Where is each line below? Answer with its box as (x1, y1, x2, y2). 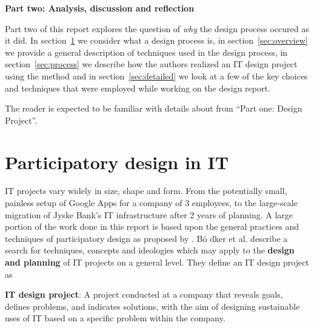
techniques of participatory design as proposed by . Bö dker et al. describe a (5, 232, 288, 244)
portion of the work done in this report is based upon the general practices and (5, 220, 299, 233)
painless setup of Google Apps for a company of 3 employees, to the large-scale (5, 196, 298, 209)
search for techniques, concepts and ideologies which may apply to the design (5, 244, 295, 256)
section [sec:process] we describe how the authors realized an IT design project (5, 58, 298, 70)
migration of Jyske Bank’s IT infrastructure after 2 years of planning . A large (5, 208, 293, 221)
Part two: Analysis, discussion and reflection (5, 2, 195, 14)
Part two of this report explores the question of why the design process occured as (5, 22, 309, 35)
